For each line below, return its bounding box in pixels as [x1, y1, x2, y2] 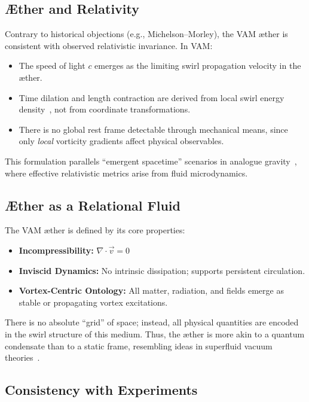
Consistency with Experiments [5, 380, 198, 399]
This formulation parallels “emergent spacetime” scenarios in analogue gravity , [5, 154, 297, 167]
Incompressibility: [19, 243, 94, 256]
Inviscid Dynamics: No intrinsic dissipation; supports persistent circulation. [19, 264, 305, 276]
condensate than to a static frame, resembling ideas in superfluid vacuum [5, 339, 273, 352]
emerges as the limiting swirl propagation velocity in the [94, 59, 301, 72]
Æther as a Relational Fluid [5, 196, 180, 214]
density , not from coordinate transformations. [19, 103, 191, 115]
